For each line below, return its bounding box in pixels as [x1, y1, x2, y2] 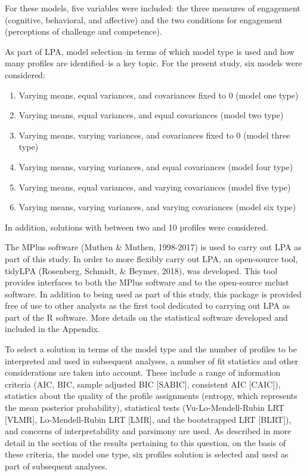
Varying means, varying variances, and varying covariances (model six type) [18, 201, 296, 213]
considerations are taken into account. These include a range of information [5, 366, 281, 379]
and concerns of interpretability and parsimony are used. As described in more [5, 425, 292, 437]
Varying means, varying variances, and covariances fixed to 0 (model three [18, 128, 290, 141]
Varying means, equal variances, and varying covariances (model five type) [18, 180, 291, 193]
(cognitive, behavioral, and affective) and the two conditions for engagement [5, 13, 283, 26]
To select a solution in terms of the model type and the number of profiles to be [5, 343, 297, 355]
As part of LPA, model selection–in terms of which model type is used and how [5, 45, 295, 57]
